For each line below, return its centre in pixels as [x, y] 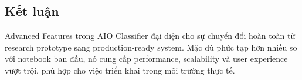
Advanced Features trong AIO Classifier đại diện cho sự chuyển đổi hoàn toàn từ [150, 36]
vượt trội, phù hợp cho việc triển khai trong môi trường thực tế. [120, 70]
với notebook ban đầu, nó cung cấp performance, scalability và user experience [146, 59]
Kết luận [32, 11]
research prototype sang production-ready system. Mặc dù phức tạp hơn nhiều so [151, 47]
